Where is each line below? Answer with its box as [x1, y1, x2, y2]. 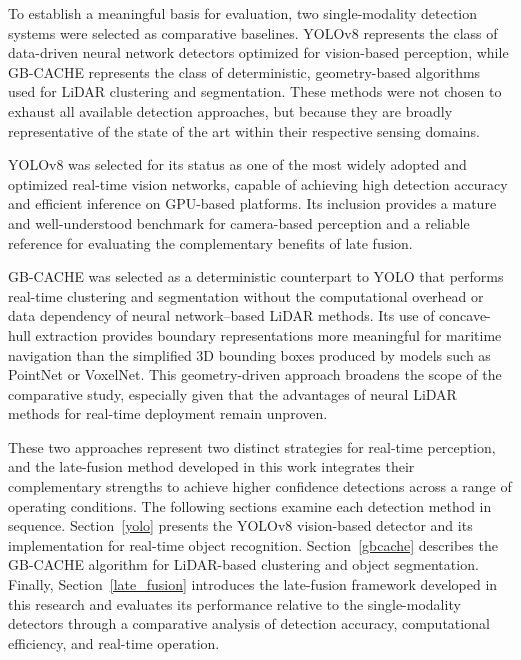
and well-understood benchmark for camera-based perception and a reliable [8, 212, 470, 233]
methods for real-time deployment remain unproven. [8, 403, 328, 424]
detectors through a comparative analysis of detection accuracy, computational [8, 613, 490, 634]
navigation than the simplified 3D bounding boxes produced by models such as [8, 344, 491, 365]
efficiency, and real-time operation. [8, 632, 220, 653]
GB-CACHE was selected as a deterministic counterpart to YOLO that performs [8, 266, 504, 287]
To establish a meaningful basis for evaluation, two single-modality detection [8, 3, 478, 23]
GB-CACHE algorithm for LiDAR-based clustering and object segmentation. [8, 554, 479, 575]
